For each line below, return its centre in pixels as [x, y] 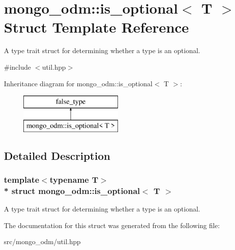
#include [18, 67]
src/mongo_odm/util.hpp [42, 241]
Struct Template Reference [97, 27]
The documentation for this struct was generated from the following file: [112, 225]
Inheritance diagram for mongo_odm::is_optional [78, 83]
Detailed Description [57, 155]
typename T [74, 179]
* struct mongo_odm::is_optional [72, 190]
